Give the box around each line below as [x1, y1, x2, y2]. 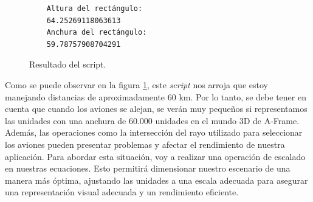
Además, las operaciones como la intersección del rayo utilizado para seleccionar [5, 126, 303, 139]
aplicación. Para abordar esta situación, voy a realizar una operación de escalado [5, 150, 306, 162]
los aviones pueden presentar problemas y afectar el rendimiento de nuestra [5, 138, 285, 150]
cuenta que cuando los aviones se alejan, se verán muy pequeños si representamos [5, 102, 308, 115]
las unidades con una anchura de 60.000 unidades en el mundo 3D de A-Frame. [5, 114, 300, 127]
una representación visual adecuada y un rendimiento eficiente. [5, 186, 239, 198]
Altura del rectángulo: [46, 4, 143, 13]
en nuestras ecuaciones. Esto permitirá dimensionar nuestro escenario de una [5, 162, 291, 175]
